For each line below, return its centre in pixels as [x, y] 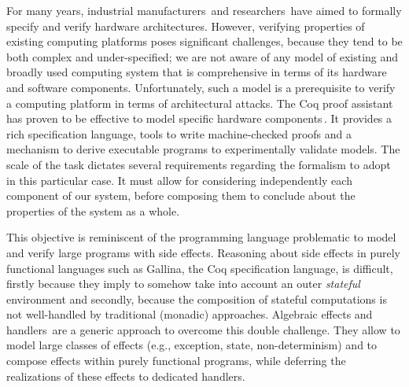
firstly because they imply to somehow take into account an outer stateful [183, 284]
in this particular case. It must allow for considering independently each [179, 180]
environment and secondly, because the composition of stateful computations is [197, 299]
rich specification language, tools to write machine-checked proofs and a [179, 133]
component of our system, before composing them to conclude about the [181, 195]
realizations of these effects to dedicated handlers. [126, 376]
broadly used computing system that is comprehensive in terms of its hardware [197, 72]
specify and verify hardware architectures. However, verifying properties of [186, 26]
